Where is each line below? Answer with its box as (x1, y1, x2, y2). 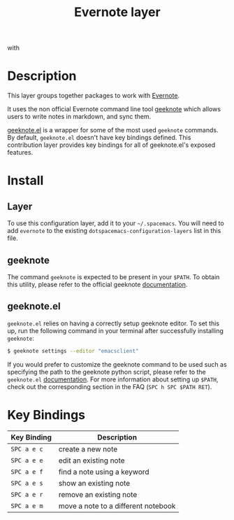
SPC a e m (10, 502, 43, 510)
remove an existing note (58, 489, 138, 499)
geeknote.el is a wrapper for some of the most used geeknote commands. (7, 126, 219, 134)
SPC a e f (10, 468, 43, 476)
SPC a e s (10, 479, 43, 487)
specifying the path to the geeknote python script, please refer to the (7, 367, 206, 376)
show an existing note (58, 478, 131, 488)
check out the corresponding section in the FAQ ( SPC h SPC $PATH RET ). (7, 382, 212, 391)
